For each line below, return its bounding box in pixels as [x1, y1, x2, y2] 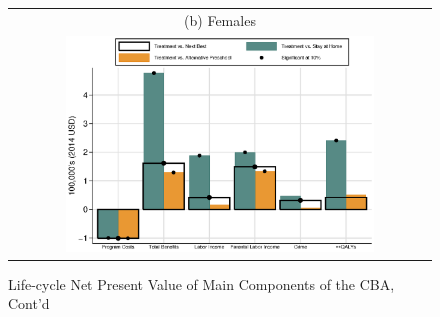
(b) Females [184, 9, 256, 30]
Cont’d [8, 293, 50, 314]
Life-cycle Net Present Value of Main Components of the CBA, [8, 273, 395, 294]
